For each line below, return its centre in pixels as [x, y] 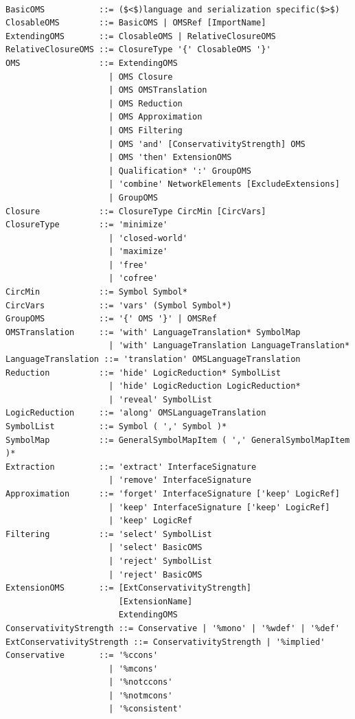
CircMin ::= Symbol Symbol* [96, 292]
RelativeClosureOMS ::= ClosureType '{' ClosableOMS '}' [138, 50]
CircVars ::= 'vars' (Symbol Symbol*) [119, 305]
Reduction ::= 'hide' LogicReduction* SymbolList [143, 373]
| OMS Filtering [146, 130]
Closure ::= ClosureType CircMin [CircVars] [136, 211]
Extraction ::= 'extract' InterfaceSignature [131, 467]
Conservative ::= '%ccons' [82, 655]
